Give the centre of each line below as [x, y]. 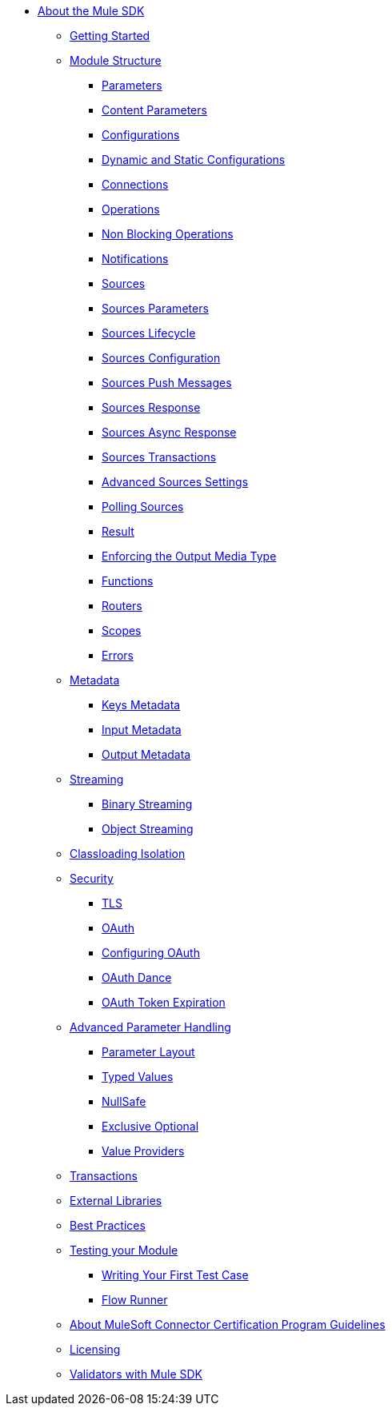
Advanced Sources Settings [175, 482]
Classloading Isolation [128, 854]
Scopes [122, 630]
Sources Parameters [155, 308]
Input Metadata [142, 730]
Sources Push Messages [167, 383]
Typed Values [138, 1077]
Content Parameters [154, 110]
